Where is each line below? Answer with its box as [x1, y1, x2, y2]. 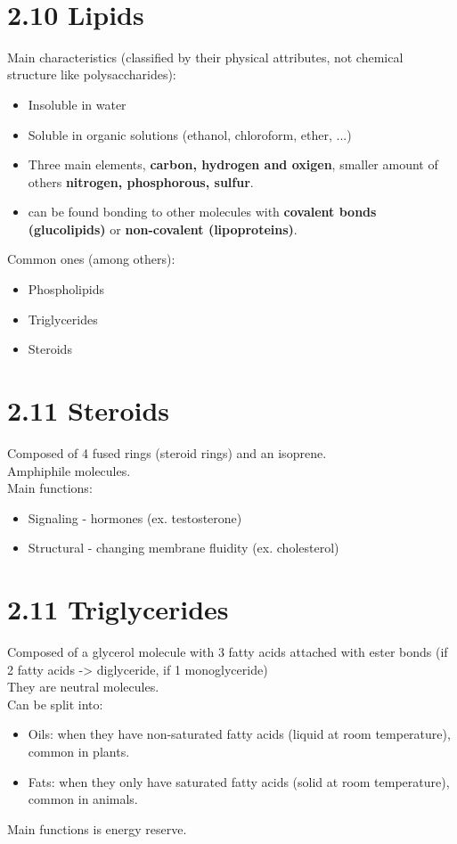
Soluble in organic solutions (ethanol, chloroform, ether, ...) [28, 125, 352, 143]
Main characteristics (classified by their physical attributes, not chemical [7, 47, 404, 66]
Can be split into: [7, 694, 103, 713]
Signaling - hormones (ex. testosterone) [28, 508, 242, 527]
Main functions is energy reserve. [7, 819, 187, 838]
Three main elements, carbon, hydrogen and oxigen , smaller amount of [28, 155, 438, 174]
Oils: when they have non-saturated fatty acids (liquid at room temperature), [28, 725, 451, 743]
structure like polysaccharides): [7, 65, 176, 84]
